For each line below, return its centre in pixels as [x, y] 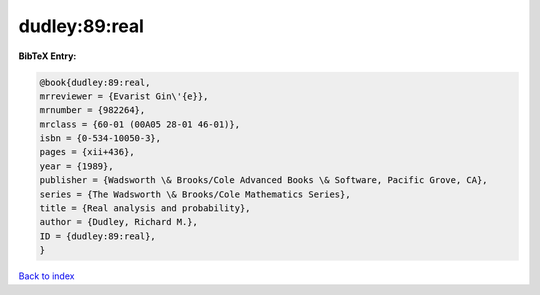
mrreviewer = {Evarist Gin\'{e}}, [124, 96]
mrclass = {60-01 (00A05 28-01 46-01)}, [139, 124]
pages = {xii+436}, [87, 152]
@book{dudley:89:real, [95, 82]
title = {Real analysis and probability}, [145, 208]
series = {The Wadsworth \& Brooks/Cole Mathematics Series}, [195, 194]
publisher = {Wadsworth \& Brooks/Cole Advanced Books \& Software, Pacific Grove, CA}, [264, 180]
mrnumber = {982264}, [92, 110]
